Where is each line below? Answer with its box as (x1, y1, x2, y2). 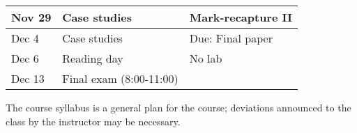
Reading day (62, 50, 123, 66)
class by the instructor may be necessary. (6, 114, 181, 128)
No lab (189, 50, 222, 66)
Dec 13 (11, 70, 45, 86)
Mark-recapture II (189, 9, 292, 25)
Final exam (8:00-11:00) (62, 70, 178, 86)
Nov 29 (11, 9, 52, 25)
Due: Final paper (189, 30, 273, 46)
